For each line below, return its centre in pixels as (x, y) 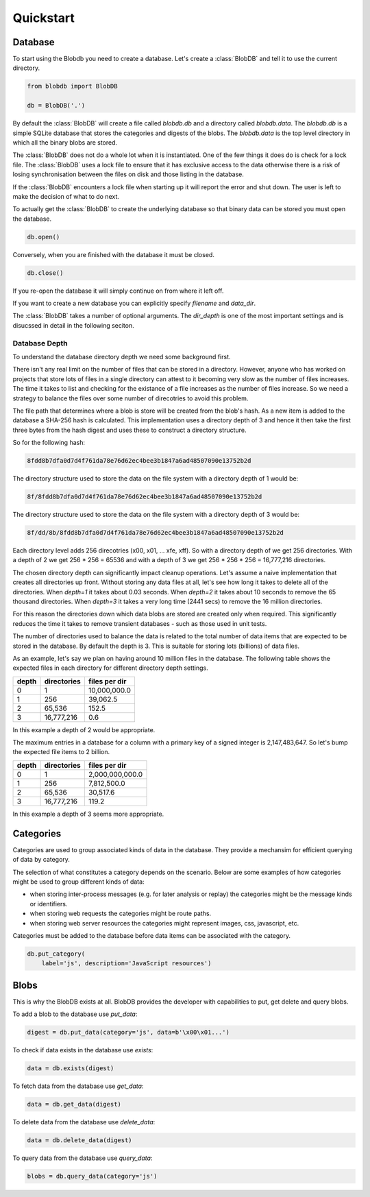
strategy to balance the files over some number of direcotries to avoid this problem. (131, 398)
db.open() (44, 237)
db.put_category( (56, 954)
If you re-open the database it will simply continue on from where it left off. (118, 291)
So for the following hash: (49, 443)
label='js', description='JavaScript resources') (126, 964)
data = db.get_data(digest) (74, 1104)
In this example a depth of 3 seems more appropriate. (88, 814)
